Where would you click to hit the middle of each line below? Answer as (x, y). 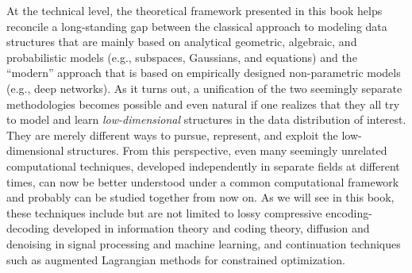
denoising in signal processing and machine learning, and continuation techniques (204, 243)
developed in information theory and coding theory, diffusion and (211, 228)
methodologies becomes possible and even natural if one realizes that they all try (203, 104)
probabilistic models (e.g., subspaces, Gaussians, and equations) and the (182, 57)
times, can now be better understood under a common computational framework (203, 181)
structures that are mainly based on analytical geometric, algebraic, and (182, 42)
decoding (28, 228)
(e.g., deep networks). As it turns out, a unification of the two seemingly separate (204, 88)
